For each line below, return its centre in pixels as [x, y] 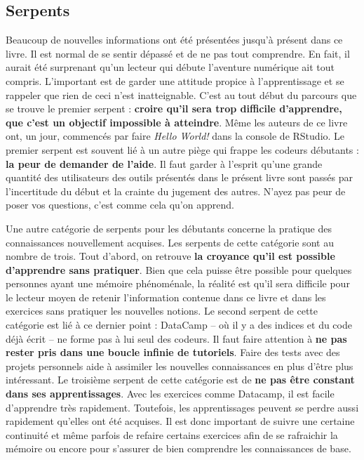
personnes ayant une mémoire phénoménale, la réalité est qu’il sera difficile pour [178, 283]
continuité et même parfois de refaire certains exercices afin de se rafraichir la [172, 434]
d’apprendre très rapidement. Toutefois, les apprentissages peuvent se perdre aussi [182, 407]
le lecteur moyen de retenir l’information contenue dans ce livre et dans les [166, 297]
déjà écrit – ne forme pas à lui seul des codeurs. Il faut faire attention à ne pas [176, 338]
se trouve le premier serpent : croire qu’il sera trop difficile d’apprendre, [174, 109]
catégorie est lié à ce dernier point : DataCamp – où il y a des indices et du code [179, 325]
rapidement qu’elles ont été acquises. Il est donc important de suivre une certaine [180, 421]
